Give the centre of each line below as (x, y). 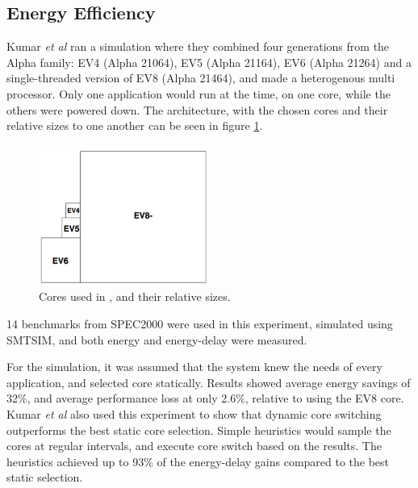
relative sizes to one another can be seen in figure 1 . (135, 125)
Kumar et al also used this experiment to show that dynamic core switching (194, 414)
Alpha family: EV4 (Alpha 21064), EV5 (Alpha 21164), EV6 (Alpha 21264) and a (209, 62)
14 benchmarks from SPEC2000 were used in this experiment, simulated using (200, 324)
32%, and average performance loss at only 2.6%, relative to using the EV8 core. (205, 398)
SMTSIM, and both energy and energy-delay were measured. (157, 339)
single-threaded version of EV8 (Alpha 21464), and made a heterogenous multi (201, 78)
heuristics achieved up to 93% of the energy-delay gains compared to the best (198, 461)
